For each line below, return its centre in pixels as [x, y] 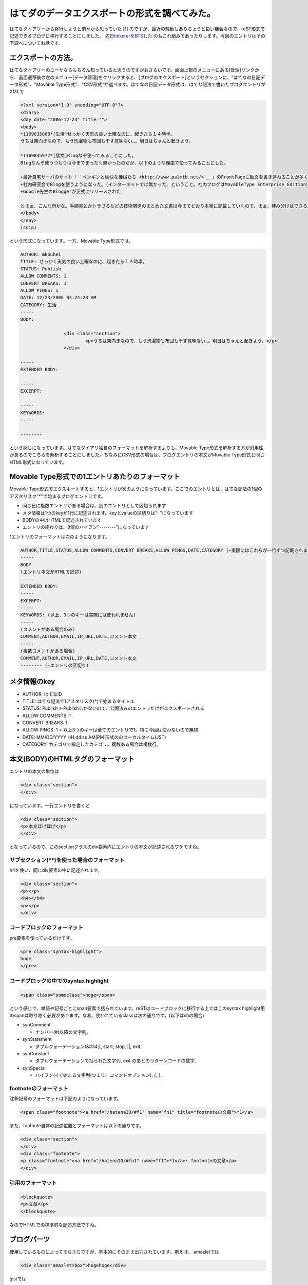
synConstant [36, 1053]
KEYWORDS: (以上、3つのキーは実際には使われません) [78, 615]
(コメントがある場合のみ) [48, 629]
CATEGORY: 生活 [38, 305]
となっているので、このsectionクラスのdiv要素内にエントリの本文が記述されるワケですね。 [106, 847]
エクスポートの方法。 [43, 58]
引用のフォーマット [33, 1183]
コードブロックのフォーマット [46, 928]
